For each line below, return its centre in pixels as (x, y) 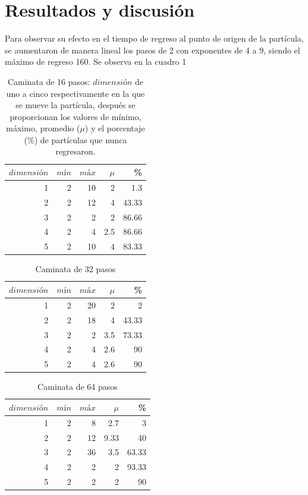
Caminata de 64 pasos (78, 387)
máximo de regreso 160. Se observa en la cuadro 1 (96, 62)
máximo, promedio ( (43, 128)
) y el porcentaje (115, 128)
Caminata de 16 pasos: (49, 81)
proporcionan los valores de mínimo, (76, 116)
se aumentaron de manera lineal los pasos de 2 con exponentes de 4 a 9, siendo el (153, 50)
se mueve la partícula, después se (76, 105)
